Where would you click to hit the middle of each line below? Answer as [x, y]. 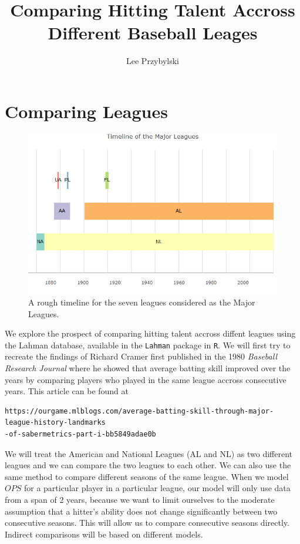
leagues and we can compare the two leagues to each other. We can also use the [148, 465]
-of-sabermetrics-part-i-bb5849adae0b [80, 434]
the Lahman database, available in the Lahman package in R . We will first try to [148, 345]
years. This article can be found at [67, 391]
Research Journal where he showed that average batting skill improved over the [148, 368]
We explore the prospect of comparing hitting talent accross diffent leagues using [150, 333]
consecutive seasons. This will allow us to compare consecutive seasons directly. [147, 523]
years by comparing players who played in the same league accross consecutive [146, 379]
